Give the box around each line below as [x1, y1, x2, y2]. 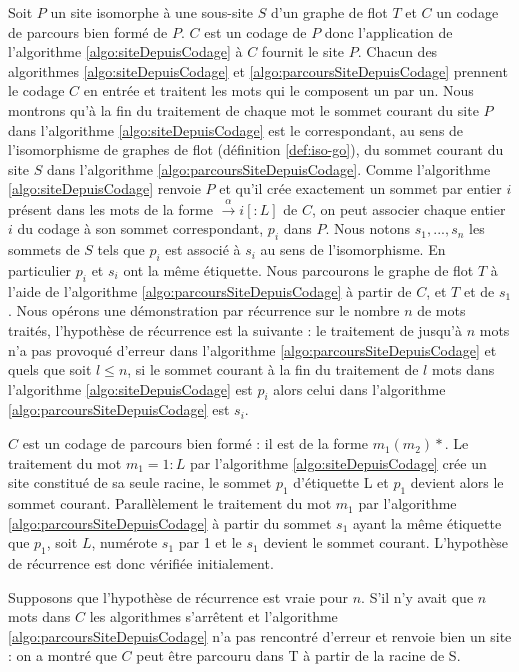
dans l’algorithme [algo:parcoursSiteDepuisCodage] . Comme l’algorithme [46, 158, 491, 179]
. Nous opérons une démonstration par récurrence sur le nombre [8, 300, 400, 321]
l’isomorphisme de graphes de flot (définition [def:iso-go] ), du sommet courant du [8, 139, 504, 160]
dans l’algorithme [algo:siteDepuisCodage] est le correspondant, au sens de [8, 119, 464, 140]
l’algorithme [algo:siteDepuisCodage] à [8, 41, 243, 62]
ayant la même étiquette [352, 512, 502, 533]
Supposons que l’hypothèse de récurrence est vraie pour [8, 586, 349, 607]
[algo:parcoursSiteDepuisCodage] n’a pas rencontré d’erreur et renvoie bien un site [8, 625, 512, 646]
